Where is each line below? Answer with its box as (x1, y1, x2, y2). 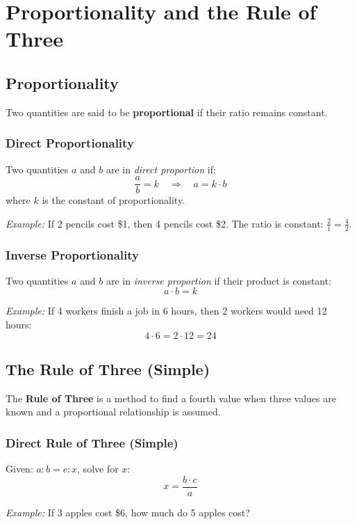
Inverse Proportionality (6, 246, 140, 263)
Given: (6, 461, 33, 476)
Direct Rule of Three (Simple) (6, 434, 178, 451)
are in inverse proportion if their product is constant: (106, 273, 332, 287)
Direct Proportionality (6, 134, 134, 152)
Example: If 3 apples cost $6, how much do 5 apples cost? (6, 505, 250, 519)
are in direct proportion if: (106, 161, 216, 176)
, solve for (77, 461, 119, 476)
